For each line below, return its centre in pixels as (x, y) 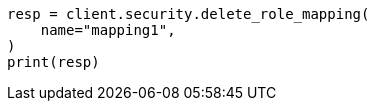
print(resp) (53, 62)
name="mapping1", (108, 30)
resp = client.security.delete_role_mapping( (188, 14)
